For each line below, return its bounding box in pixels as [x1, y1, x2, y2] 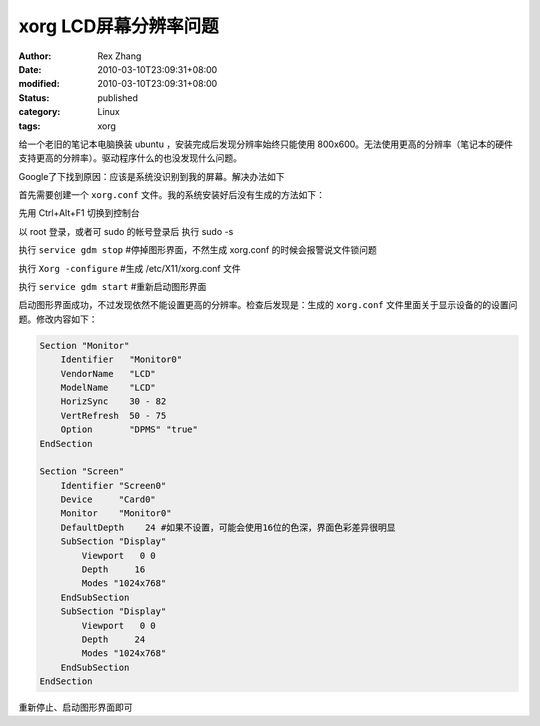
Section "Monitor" [39, 340, 130, 351]
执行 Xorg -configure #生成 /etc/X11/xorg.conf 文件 [18, 262, 241, 274]
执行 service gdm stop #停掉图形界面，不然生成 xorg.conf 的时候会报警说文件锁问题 [18, 244, 377, 256]
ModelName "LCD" [60, 381, 157, 393]
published [97, 91, 139, 104]
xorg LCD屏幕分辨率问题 [18, 15, 219, 37]
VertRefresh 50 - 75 [60, 410, 167, 421]
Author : [18, 50, 52, 62]
